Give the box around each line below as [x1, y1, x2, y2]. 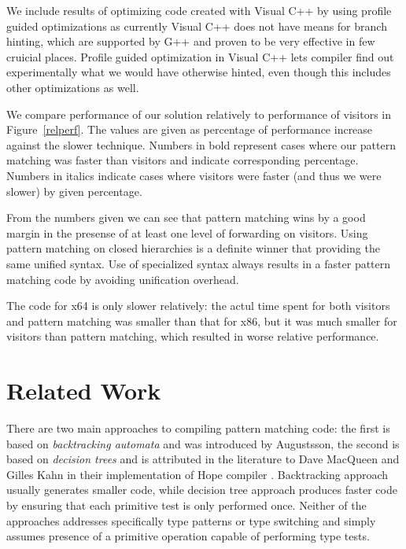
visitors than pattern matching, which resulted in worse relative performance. [6, 328, 379, 345]
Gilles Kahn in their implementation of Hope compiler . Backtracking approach [6, 466, 389, 482]
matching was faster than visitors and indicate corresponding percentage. [6, 152, 359, 168]
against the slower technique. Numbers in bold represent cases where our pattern [6, 136, 396, 153]
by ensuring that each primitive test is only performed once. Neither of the [6, 496, 367, 513]
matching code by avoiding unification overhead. [6, 271, 239, 287]
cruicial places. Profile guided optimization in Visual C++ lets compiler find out [6, 48, 394, 64]
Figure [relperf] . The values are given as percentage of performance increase [6, 121, 373, 138]
